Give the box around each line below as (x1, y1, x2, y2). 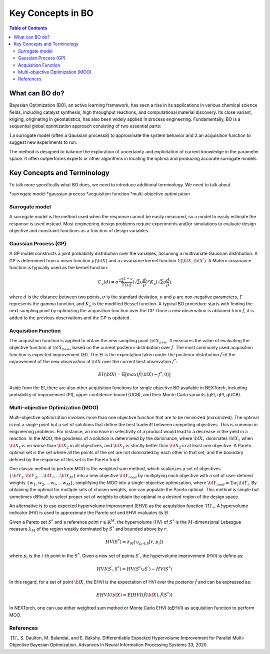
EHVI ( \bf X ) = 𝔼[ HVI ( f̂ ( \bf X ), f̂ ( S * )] (96, 591, 172, 598)
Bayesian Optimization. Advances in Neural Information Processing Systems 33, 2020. (30, 642, 208, 648)
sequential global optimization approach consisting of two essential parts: (9, 123, 161, 129)
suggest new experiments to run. (9, 139, 77, 145)
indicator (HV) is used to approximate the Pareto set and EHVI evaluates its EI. (9, 510, 170, 516)
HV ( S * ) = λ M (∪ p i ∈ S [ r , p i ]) (105, 538, 163, 547)
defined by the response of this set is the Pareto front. (9, 456, 121, 462)
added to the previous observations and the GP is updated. (9, 315, 131, 321)
